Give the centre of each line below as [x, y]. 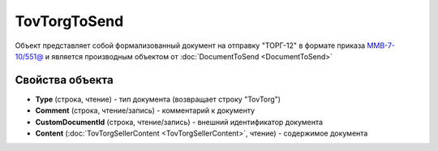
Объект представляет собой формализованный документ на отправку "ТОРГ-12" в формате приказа [190, 45]
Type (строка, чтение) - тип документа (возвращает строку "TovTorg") [158, 99]
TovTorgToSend [69, 21]
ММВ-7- [381, 45]
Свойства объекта [64, 80]
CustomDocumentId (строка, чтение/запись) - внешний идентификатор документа [179, 122]
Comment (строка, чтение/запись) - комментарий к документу [145, 110]
